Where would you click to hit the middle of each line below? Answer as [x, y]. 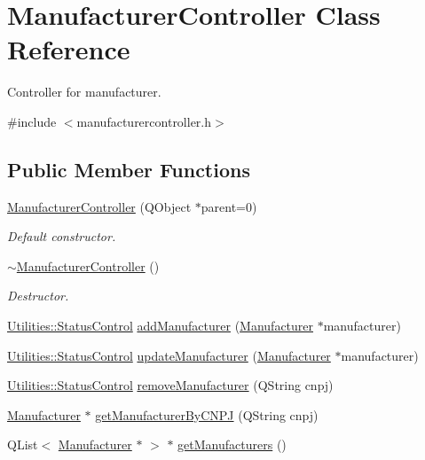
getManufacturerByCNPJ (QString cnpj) [207, 414]
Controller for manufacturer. [84, 92]
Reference [69, 49]
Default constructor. [62, 236]
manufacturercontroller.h [144, 121]
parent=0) [229, 206]
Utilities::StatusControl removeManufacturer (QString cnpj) [170, 385]
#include [32, 121]
